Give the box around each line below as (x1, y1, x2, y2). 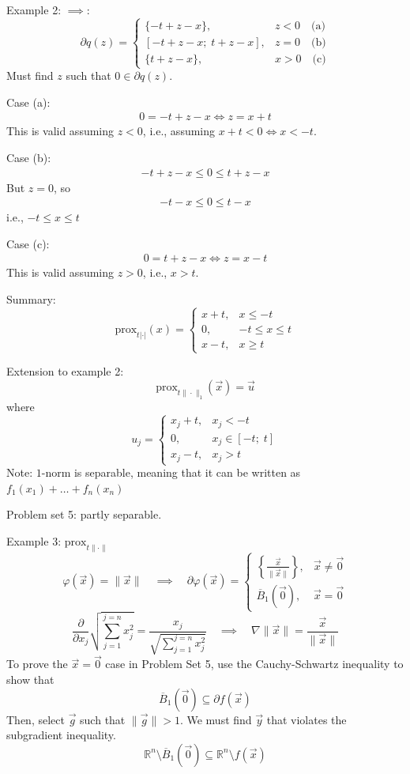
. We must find (179, 711, 252, 727)
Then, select (6, 711, 65, 727)
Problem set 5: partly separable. (6, 506, 162, 523)
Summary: (6, 291, 56, 308)
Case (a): (6, 93, 51, 110)
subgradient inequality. (6, 727, 116, 743)
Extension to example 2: (6, 363, 124, 379)
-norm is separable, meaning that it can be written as (41, 464, 301, 481)
